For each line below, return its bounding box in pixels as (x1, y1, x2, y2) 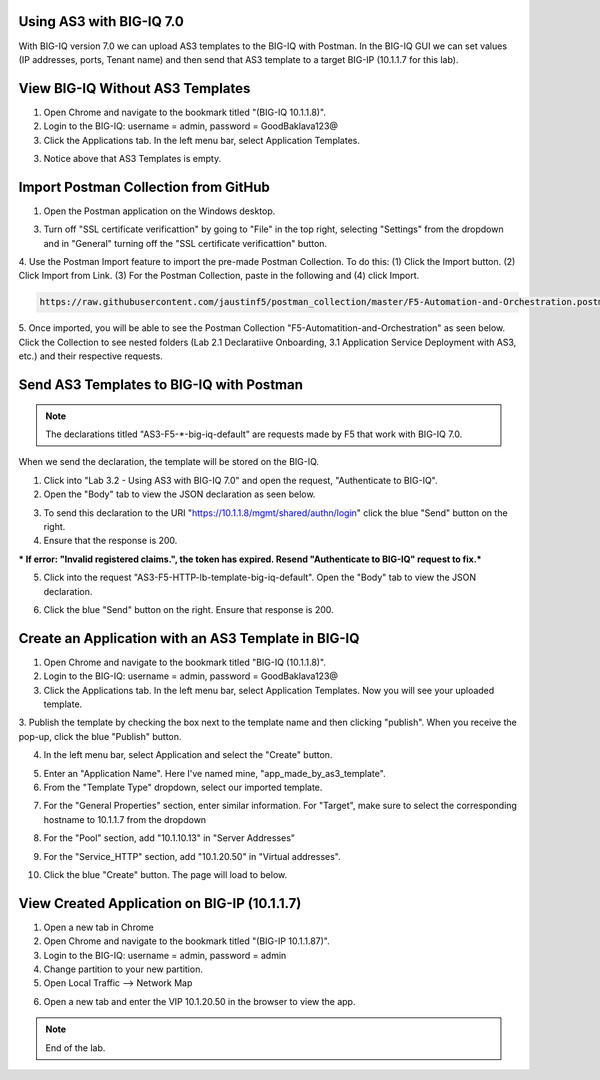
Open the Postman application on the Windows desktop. (43, 205, 276, 217)
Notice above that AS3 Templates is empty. (43, 152, 222, 164)
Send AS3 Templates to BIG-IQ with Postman (18, 376, 304, 394)
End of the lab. (45, 1041, 106, 1054)
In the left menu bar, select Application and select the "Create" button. (43, 749, 333, 761)
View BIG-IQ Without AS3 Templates (18, 80, 251, 97)
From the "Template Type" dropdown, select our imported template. (43, 781, 323, 793)
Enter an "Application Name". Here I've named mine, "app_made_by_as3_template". (43, 767, 386, 779)
